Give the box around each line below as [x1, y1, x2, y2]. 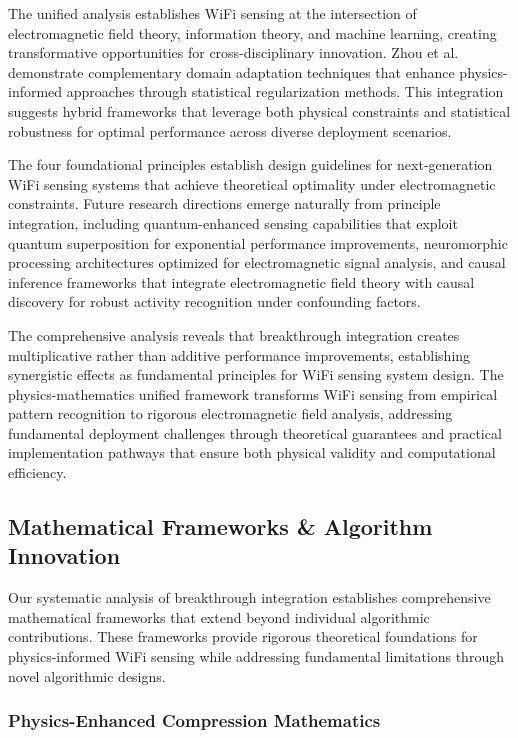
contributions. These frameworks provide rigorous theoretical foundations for [8, 626, 478, 647]
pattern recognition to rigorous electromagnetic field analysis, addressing [8, 403, 453, 424]
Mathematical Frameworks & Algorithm [8, 511, 433, 542]
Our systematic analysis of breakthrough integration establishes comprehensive [8, 587, 491, 608]
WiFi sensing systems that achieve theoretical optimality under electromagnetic [8, 173, 496, 194]
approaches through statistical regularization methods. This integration [66, 81, 504, 102]
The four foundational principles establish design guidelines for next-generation [8, 154, 493, 175]
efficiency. [8, 462, 67, 483]
